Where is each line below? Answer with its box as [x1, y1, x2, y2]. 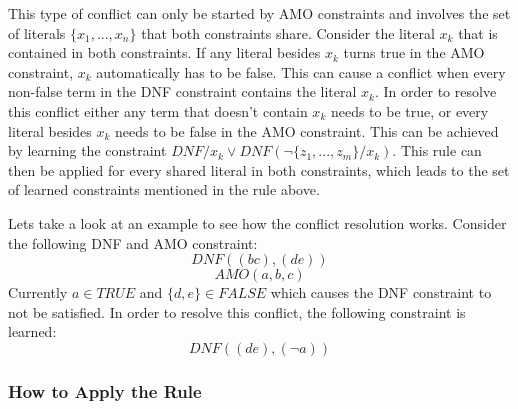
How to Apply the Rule [8, 378, 202, 403]
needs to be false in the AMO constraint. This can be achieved [115, 120, 499, 141]
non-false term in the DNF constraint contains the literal [8, 81, 357, 102]
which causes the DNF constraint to [270, 282, 492, 303]
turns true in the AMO [343, 42, 485, 63]
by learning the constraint [8, 140, 167, 161]
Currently [8, 282, 68, 303]
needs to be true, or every [330, 100, 489, 121]
